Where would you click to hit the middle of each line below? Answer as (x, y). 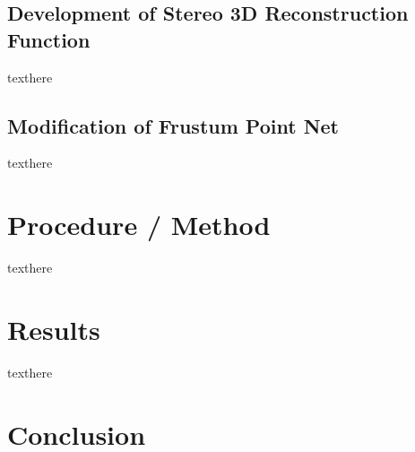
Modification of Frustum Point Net (173, 125)
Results (54, 329)
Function (49, 39)
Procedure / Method (139, 225)
